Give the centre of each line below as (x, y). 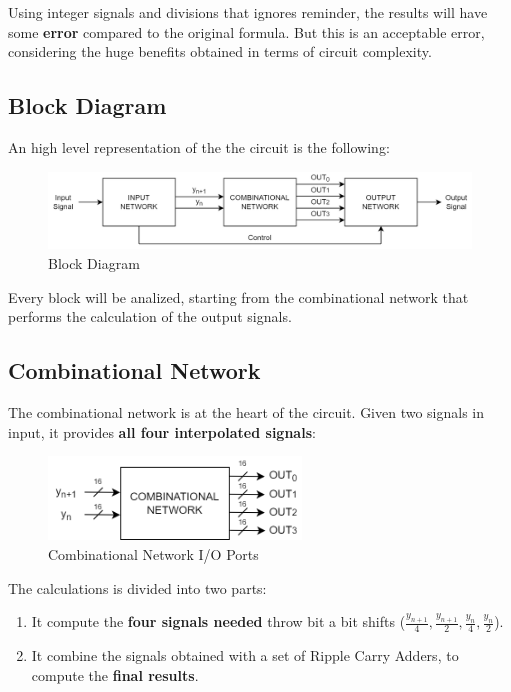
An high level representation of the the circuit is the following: (199, 146)
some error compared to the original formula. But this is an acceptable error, (246, 31)
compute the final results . (115, 674)
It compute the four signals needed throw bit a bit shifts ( (218, 621)
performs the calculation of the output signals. (150, 316)
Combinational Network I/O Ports (153, 553)
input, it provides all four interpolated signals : (162, 431)
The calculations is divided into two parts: (137, 587)
